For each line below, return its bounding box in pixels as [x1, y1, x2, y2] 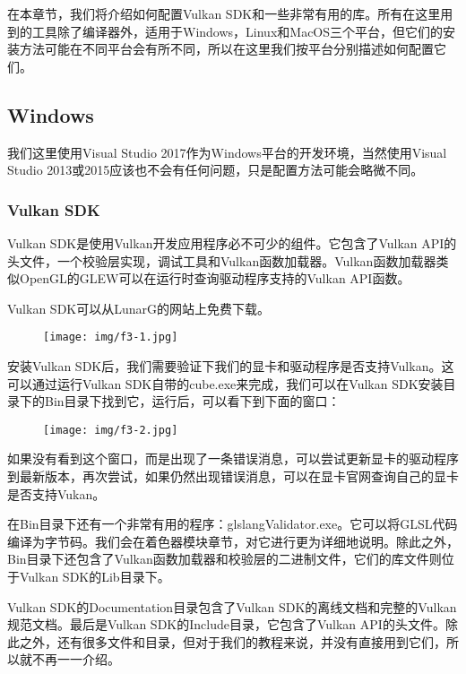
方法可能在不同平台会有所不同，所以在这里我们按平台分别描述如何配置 [19, 39, 434, 58]
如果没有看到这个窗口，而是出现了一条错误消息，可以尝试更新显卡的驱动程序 [7, 449, 459, 468]
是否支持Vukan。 [7, 484, 106, 503]
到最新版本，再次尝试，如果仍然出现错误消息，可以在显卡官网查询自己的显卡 [7, 467, 459, 486]
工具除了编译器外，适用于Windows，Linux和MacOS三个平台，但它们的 [31, 22, 444, 40]
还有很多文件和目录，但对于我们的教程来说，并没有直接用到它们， [56, 632, 446, 651]
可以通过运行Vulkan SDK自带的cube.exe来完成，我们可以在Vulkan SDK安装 [7, 374, 444, 393]
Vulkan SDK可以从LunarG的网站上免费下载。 [7, 298, 271, 317]
